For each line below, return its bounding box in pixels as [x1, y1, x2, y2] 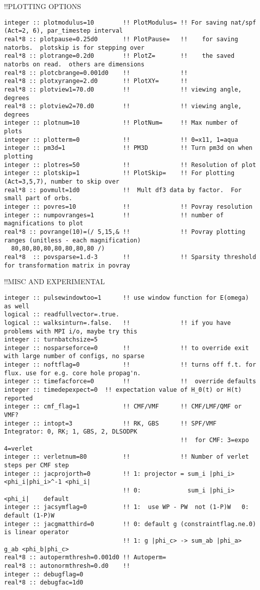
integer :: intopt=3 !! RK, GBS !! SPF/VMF [4, 419, 217, 427]
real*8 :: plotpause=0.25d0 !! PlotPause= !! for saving [4, 35, 238, 43]
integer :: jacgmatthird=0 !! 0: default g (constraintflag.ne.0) [4, 520, 256, 528]
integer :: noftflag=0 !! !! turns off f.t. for [4, 361, 256, 369]
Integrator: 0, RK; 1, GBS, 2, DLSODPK [4, 428, 137, 436]
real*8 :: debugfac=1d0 [4, 579, 83, 586]
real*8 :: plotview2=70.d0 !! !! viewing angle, [4, 103, 242, 110]
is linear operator [4, 529, 69, 536]
